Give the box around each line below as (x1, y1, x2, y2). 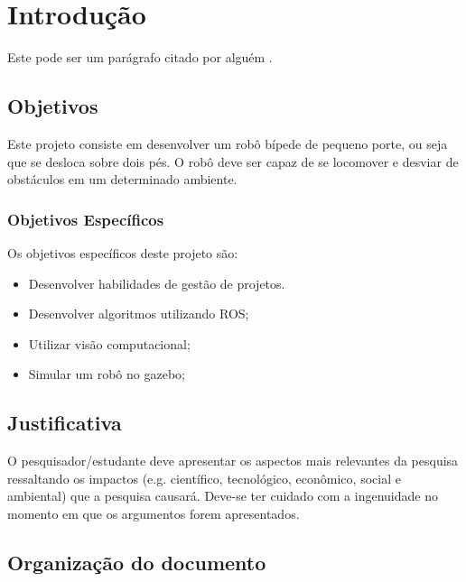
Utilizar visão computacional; (28, 334, 191, 353)
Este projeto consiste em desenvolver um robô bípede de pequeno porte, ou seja (7, 134, 448, 152)
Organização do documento (7, 548, 266, 576)
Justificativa (7, 409, 122, 437)
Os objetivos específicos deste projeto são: (7, 243, 238, 262)
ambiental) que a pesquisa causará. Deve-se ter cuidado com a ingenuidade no (7, 486, 438, 505)
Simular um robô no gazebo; (28, 365, 185, 383)
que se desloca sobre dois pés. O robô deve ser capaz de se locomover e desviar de (7, 152, 459, 171)
